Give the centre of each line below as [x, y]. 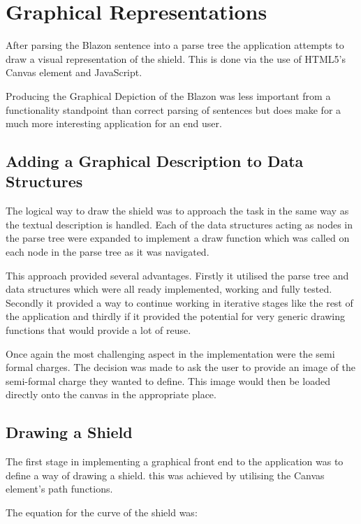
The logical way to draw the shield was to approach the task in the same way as [177, 211]
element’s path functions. [59, 489]
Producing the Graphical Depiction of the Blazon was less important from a [168, 95]
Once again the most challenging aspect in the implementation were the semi [170, 353]
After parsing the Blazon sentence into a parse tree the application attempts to [175, 45]
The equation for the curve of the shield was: [102, 512]
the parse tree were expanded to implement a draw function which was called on [178, 238]
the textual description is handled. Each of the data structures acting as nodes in [179, 224]
